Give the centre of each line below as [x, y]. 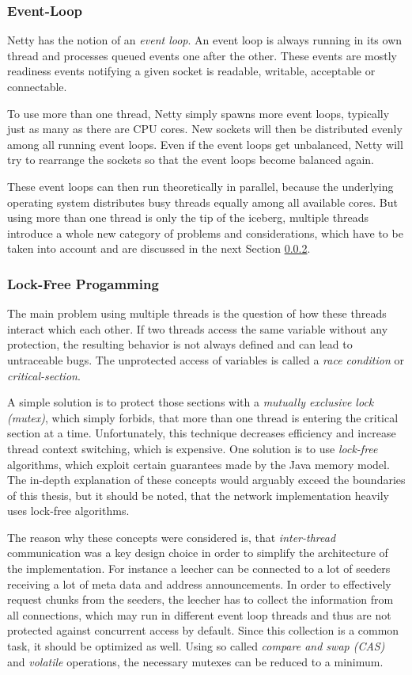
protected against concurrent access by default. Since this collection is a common [203, 630]
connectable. [37, 86]
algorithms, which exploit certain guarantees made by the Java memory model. [198, 464]
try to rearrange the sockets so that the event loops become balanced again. [191, 160]
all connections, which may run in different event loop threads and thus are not [199, 614]
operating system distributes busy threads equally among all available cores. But [203, 202]
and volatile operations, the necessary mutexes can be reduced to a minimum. [195, 661]
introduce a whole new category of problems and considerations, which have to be [205, 233]
